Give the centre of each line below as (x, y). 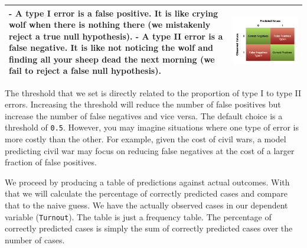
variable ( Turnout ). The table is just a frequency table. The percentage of (138, 216)
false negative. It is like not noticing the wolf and (111, 48)
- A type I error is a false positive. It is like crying (114, 13)
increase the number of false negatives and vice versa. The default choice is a (144, 115)
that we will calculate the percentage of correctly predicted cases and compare (146, 193)
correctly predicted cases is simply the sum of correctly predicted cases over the (149, 228)
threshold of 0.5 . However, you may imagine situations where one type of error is (152, 127)
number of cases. (35, 239)
